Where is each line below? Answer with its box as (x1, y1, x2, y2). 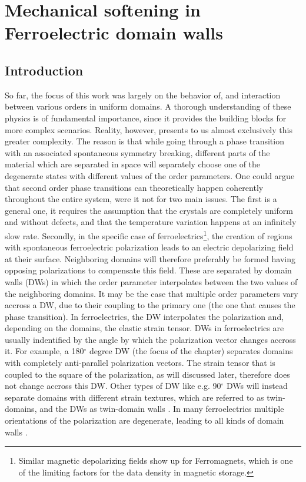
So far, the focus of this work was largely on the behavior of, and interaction (5, 88, 281, 101)
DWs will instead (226, 379, 288, 392)
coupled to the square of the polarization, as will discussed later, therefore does (5, 368, 290, 380)
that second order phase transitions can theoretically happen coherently (5, 181, 264, 193)
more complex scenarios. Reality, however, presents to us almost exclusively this (5, 123, 292, 136)
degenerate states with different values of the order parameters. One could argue (5, 169, 295, 181)
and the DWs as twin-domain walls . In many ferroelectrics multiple (39, 402, 284, 415)
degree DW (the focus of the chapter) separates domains (89, 345, 293, 357)
